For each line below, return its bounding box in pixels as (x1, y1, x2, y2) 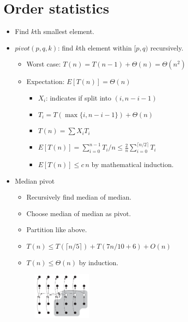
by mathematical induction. (91, 159, 174, 169)
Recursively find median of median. (26, 192, 132, 202)
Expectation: (26, 76, 65, 86)
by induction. (79, 257, 119, 267)
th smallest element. (34, 26, 94, 36)
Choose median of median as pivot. (26, 208, 131, 218)
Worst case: (26, 59, 61, 69)
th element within (79, 42, 132, 52)
